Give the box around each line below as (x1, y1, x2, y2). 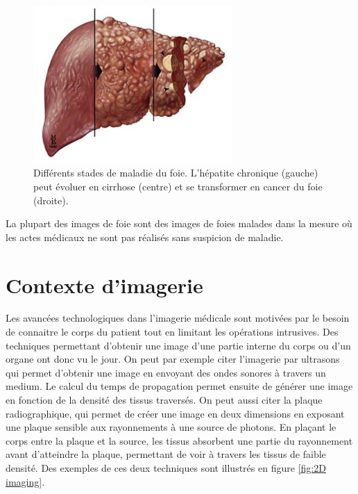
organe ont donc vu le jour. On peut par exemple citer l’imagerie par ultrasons (6, 352, 340, 366)
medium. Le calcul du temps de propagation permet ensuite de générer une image (6, 379, 353, 393)
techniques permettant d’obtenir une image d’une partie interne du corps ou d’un (6, 338, 351, 352)
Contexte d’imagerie (6, 270, 203, 299)
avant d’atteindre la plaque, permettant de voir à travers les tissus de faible (6, 447, 326, 461)
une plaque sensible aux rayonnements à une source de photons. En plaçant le (6, 420, 336, 434)
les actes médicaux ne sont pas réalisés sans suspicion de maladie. (6, 229, 284, 244)
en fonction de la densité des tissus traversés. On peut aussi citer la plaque (6, 393, 323, 407)
